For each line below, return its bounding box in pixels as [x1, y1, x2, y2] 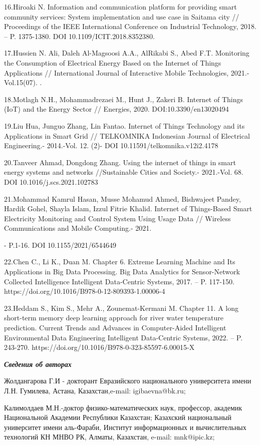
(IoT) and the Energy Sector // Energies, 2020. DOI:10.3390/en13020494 [4, 104, 229, 114]
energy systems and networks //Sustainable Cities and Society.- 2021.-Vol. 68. [4, 167, 243, 177]
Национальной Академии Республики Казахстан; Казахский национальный [4, 412, 231, 422]
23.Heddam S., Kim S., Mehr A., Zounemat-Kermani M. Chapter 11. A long [4, 302, 238, 313]
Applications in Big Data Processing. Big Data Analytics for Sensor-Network [4, 266, 240, 277]
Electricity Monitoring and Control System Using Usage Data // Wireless [4, 213, 231, 223]
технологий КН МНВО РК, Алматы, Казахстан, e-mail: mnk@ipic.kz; [4, 431, 215, 442]
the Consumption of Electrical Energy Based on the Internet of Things [4, 57, 221, 68]
